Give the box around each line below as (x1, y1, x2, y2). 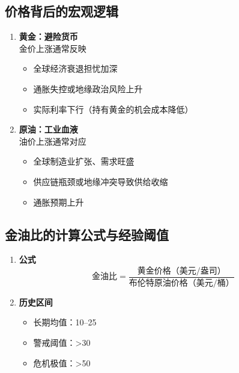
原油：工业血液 (19, 123, 78, 136)
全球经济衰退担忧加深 (33, 62, 118, 75)
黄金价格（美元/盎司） (137, 266, 226, 275)
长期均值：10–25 (33, 316, 97, 328)
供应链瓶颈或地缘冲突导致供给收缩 (33, 175, 168, 187)
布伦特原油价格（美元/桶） (129, 278, 234, 287)
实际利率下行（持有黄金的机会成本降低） (33, 102, 193, 115)
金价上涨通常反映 (19, 42, 86, 54)
